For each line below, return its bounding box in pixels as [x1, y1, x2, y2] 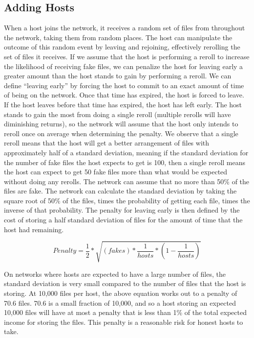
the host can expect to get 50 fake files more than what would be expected [4, 167, 228, 177]
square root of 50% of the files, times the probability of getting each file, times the [4, 195, 250, 205]
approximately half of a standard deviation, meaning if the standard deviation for [4, 147, 249, 157]
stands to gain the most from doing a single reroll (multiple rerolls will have [4, 109, 231, 119]
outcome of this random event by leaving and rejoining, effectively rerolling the [4, 42, 240, 52]
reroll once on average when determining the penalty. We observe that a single [4, 128, 238, 138]
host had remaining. [4, 224, 64, 234]
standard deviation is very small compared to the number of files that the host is [4, 278, 246, 289]
